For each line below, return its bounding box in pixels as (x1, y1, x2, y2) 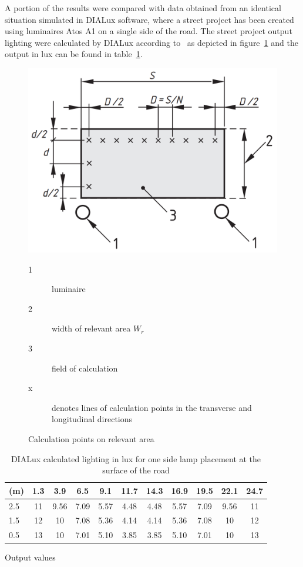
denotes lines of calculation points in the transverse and (52, 401, 252, 413)
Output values (5, 551, 56, 563)
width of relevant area (52, 322, 131, 334)
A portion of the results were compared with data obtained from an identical (5, 2, 281, 14)
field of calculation (52, 362, 118, 374)
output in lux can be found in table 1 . (5, 48, 143, 60)
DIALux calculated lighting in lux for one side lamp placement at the (11, 452, 261, 465)
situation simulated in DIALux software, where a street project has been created (5, 13, 294, 25)
